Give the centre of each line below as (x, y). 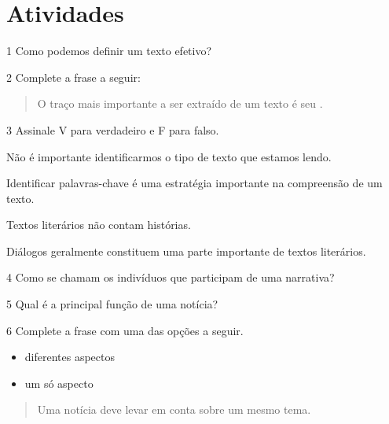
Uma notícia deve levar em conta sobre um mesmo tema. (174, 409)
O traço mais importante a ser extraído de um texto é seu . (180, 103)
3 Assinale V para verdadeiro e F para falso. (113, 129)
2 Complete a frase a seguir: (73, 77)
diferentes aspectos (70, 357)
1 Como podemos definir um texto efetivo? (109, 51)
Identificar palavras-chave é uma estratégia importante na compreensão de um (194, 183)
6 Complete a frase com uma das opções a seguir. (125, 330)
